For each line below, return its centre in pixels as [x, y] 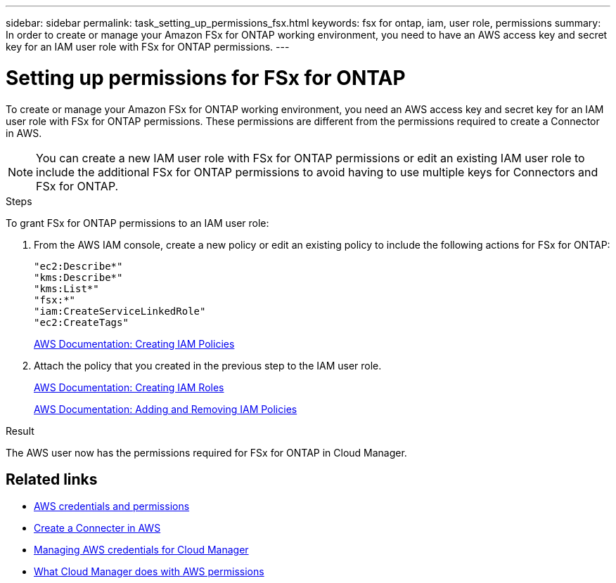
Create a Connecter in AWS [97, 528]
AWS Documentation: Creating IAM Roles [129, 387]
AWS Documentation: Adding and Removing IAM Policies [166, 409]
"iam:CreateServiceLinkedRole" [120, 311]
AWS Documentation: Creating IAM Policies [134, 343]
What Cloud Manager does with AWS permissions [149, 572]
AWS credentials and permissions [112, 506]
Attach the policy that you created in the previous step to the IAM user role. [208, 365]
